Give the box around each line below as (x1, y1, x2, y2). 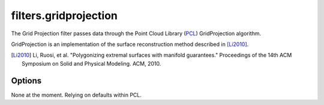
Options (11, 75, 42, 86)
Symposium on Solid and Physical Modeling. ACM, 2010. (22, 60, 161, 67)
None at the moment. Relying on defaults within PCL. (11, 91, 142, 98)
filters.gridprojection (11, 9, 118, 22)
